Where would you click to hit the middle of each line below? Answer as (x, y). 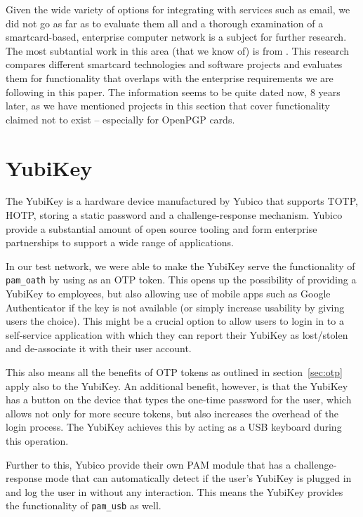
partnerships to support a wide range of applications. (120, 242)
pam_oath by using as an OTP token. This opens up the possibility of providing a (181, 280)
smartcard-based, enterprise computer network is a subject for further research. (176, 37)
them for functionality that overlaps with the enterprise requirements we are (170, 78)
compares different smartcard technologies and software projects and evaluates (174, 64)
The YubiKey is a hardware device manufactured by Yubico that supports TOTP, (182, 201)
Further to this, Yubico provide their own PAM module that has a (148, 464)
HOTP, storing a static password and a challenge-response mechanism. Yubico (174, 215)
